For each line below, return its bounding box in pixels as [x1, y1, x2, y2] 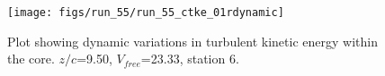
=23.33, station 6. [140, 49, 239, 68]
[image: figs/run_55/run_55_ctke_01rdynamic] [7, 6, 284, 19]
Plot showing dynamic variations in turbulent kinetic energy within [7, 31, 378, 50]
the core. [7, 49, 55, 68]
